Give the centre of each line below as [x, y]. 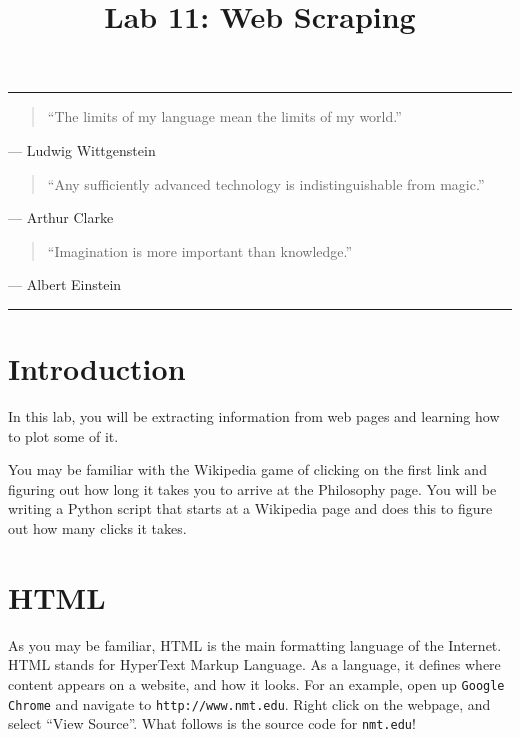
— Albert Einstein [65, 284]
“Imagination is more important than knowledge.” [200, 250]
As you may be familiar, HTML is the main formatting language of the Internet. [255, 644]
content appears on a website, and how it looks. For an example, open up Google [256, 683]
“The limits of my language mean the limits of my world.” [224, 116]
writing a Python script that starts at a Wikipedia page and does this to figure [250, 508]
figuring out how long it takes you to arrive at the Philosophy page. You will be [252, 488]
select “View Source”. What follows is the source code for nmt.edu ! [212, 723]
